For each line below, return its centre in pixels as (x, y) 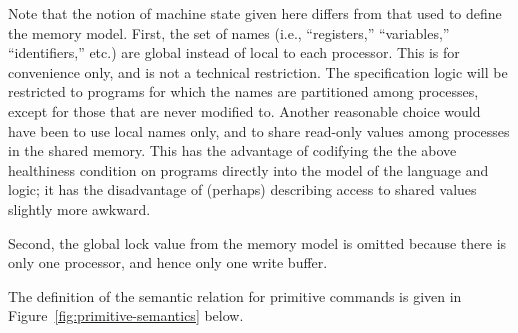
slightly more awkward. (79, 208)
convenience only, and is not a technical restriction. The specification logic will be (258, 71)
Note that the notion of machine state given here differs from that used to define (255, 13)
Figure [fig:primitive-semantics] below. (126, 315)
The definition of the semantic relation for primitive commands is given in (235, 295)
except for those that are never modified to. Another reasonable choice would (244, 110)
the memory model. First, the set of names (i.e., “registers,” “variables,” (229, 32)
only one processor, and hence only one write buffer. (168, 262)
